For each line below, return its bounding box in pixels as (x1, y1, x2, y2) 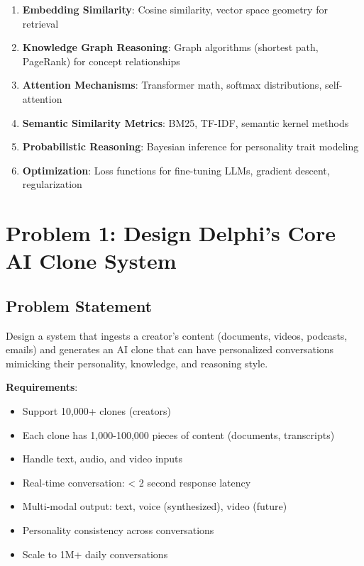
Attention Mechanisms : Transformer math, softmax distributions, (22, 77, 322, 92)
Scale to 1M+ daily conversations (22, 546, 168, 561)
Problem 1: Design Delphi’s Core (6, 218, 336, 248)
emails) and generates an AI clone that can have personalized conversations (6, 342, 334, 357)
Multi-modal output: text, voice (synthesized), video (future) (22, 499, 287, 514)
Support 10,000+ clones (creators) (22, 404, 171, 418)
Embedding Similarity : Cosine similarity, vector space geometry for (22, 2, 328, 16)
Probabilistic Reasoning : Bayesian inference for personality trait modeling (22, 139, 359, 154)
